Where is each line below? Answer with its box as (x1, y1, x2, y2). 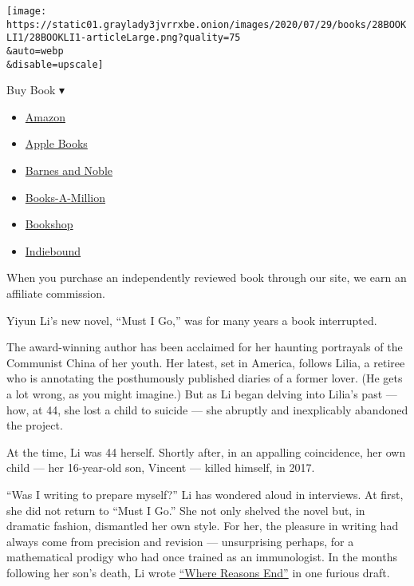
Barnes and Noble (25, 162, 112, 179)
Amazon (25, 108, 65, 125)
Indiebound (25, 242, 81, 259)
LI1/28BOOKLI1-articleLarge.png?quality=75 (6, 32, 241, 44)
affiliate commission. (6, 285, 105, 302)
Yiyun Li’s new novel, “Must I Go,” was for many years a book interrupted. (6, 311, 377, 328)
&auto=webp (6, 45, 64, 57)
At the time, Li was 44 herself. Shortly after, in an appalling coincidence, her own (6, 443, 406, 460)
